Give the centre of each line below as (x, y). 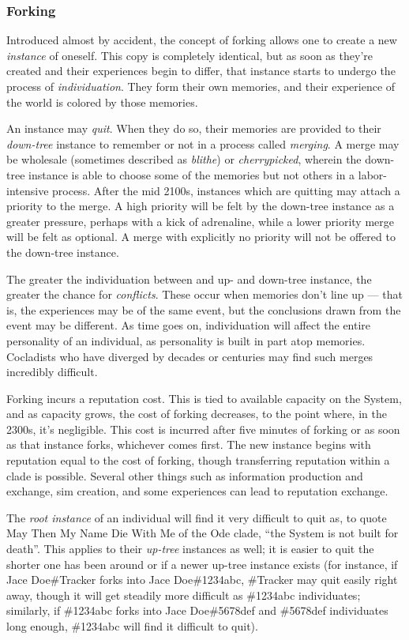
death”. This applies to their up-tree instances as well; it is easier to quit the (190, 549)
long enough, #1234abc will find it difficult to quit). (132, 626)
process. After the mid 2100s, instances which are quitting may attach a (226, 190)
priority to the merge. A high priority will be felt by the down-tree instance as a (201, 206)
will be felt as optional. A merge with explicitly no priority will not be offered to (201, 237)
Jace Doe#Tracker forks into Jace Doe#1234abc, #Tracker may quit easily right (202, 580)
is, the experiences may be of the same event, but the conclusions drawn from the (204, 309)
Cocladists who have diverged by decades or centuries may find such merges (190, 356)
